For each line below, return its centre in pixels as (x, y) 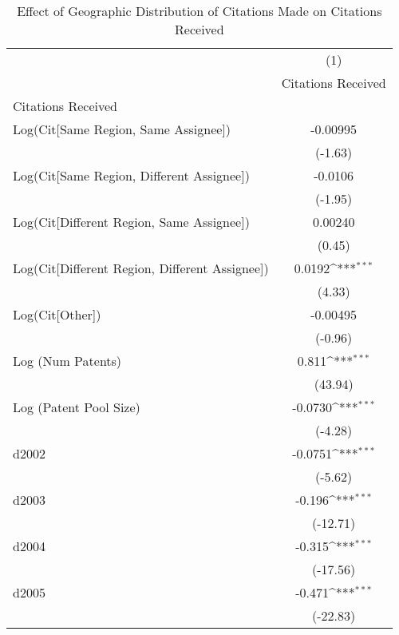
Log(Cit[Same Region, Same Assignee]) (122, 129)
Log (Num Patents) (67, 361)
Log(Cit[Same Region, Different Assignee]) (131, 175)
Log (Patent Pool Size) (77, 407)
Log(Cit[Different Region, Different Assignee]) (141, 268)
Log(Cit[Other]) (57, 314)
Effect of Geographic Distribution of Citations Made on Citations (199, 11)
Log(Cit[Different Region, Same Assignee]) (131, 222)
